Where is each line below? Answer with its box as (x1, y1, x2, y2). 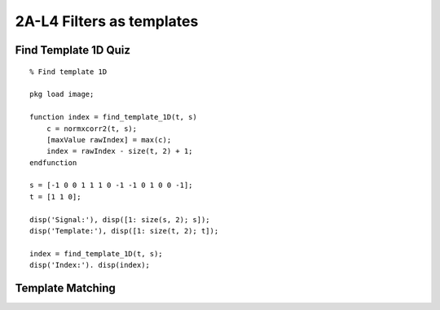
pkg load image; (29, 90, 95, 99)
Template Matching (15, 282, 116, 295)
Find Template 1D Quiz (15, 43, 130, 57)
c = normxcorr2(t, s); (46, 124, 138, 133)
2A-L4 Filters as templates (15, 12, 199, 30)
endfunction (29, 158, 77, 167)
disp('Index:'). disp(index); (29, 260, 151, 270)
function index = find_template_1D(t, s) (29, 112, 197, 122)
